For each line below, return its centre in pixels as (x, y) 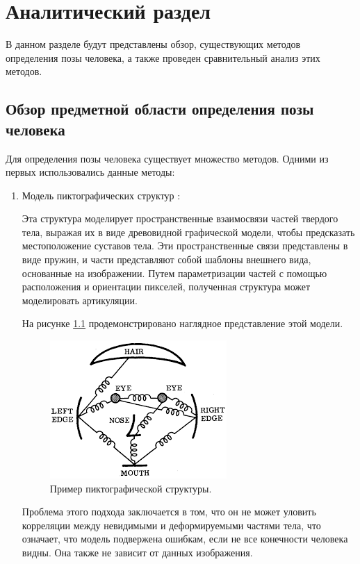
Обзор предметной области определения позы (160, 109)
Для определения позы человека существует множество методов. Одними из (167, 158)
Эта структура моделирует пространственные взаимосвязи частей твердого (180, 218)
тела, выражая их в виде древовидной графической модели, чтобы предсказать (188, 232)
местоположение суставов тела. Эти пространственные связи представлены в (185, 246)
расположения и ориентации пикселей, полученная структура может (166, 287)
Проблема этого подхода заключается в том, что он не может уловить (169, 512)
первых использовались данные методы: (90, 172)
